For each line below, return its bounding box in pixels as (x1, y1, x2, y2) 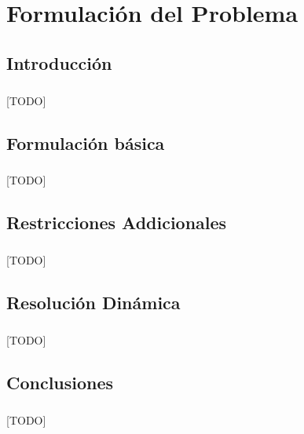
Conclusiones (6, 370, 114, 394)
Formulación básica (6, 130, 165, 155)
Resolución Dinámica (6, 290, 181, 315)
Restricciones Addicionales (6, 210, 227, 235)
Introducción (6, 50, 112, 75)
